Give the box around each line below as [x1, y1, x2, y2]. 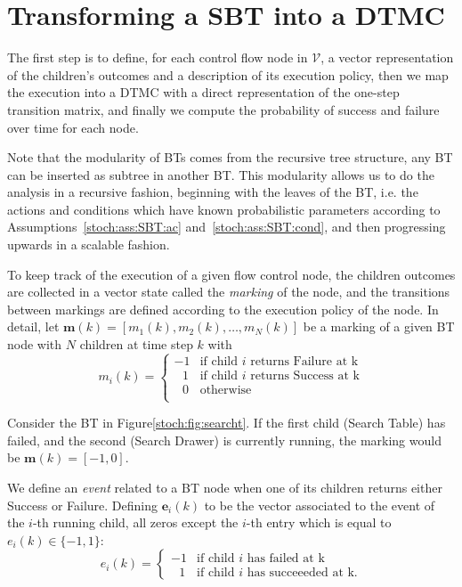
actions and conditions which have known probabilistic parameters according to [7, 200, 441, 218]
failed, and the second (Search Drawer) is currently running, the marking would [7, 430, 442, 449]
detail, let [7, 317, 60, 336]
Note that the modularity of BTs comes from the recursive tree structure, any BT [7, 148, 453, 167]
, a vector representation [320, 48, 454, 67]
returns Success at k [250, 369, 360, 382]
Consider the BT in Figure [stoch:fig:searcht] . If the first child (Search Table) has [7, 413, 446, 432]
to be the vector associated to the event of [204, 495, 435, 514]
